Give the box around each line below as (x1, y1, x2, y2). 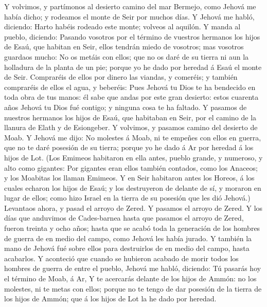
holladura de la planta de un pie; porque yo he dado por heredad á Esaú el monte (4, 61, 262, 72)
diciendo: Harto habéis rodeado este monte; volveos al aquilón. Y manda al (4, 21, 241, 32)
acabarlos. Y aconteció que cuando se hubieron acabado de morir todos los (4, 252, 239, 263)
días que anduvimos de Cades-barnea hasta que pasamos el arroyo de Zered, (4, 212, 244, 223)
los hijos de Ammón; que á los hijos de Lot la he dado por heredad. (4, 293, 217, 304)
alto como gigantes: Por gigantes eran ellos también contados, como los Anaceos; (4, 162, 258, 173)
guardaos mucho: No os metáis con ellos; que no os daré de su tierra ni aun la (4, 51, 249, 62)
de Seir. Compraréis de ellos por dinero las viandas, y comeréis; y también (4, 71, 238, 82)
